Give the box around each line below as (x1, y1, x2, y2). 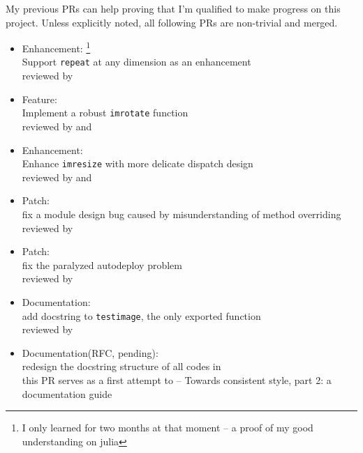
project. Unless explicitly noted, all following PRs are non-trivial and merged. (6, 15, 338, 29)
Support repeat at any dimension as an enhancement (22, 54, 251, 69)
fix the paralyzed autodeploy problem (22, 257, 182, 272)
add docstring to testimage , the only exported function (22, 308, 261, 323)
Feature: (22, 91, 57, 106)
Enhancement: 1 (22, 39, 91, 55)
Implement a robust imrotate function (22, 105, 188, 120)
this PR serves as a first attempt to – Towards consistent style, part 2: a (22, 372, 332, 387)
